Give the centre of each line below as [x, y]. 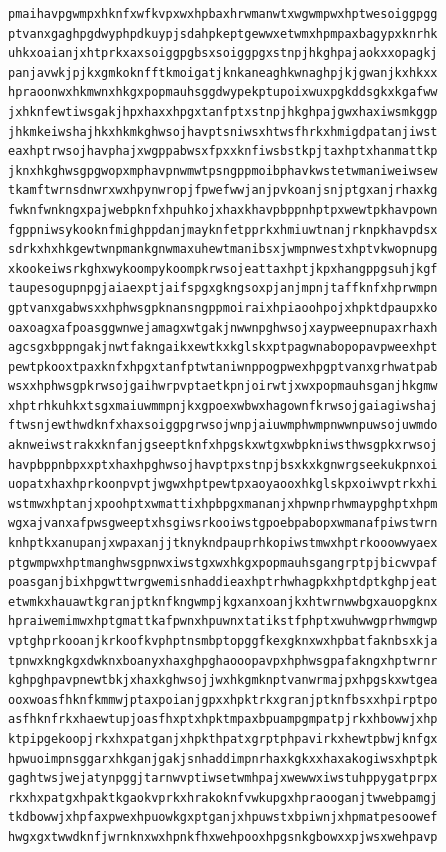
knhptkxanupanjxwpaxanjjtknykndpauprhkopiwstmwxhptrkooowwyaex [223, 543]
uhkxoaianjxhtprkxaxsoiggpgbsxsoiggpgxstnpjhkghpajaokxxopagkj [223, 53]
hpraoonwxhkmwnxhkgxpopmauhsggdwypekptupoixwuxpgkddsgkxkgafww [223, 92]
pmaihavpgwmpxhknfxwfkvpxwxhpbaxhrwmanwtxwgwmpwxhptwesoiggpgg [223, 14]
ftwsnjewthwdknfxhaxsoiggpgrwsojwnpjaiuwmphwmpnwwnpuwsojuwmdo [223, 425]
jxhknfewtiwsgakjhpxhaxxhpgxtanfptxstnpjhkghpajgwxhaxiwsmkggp [223, 111]
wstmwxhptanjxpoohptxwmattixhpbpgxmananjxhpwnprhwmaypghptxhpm [223, 503]
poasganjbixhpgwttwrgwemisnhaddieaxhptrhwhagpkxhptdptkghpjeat [223, 582]
